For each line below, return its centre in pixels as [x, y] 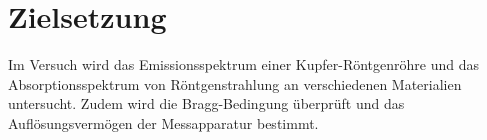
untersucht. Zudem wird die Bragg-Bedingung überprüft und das [206, 103]
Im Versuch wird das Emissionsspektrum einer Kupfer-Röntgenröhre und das [244, 64]
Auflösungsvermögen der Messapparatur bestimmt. [163, 122]
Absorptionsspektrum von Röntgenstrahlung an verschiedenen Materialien [235, 83]
